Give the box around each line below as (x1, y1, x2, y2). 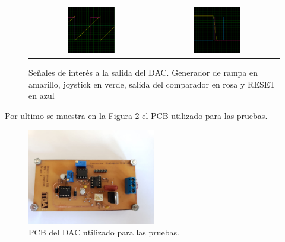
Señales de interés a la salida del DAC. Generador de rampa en (28, 66, 258, 79)
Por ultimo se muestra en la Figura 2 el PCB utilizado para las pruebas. (5, 109, 268, 122)
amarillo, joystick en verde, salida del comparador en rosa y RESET (28, 78, 276, 90)
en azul (28, 89, 55, 102)
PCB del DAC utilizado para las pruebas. (28, 226, 179, 238)
